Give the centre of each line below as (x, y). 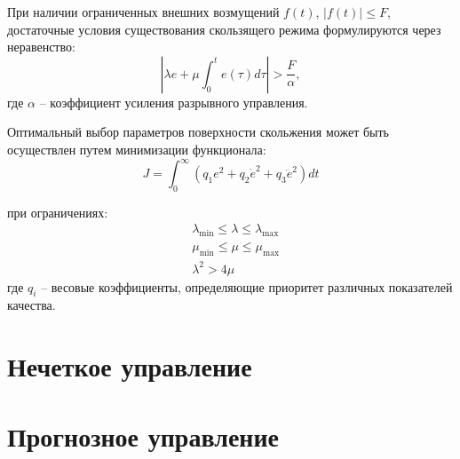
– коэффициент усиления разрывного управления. (174, 102)
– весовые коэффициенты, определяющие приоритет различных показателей (247, 286)
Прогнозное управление (143, 435)
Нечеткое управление (130, 366)
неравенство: (41, 47)
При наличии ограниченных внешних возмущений (143, 12)
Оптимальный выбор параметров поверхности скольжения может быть (198, 132)
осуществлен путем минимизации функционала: (137, 149)
